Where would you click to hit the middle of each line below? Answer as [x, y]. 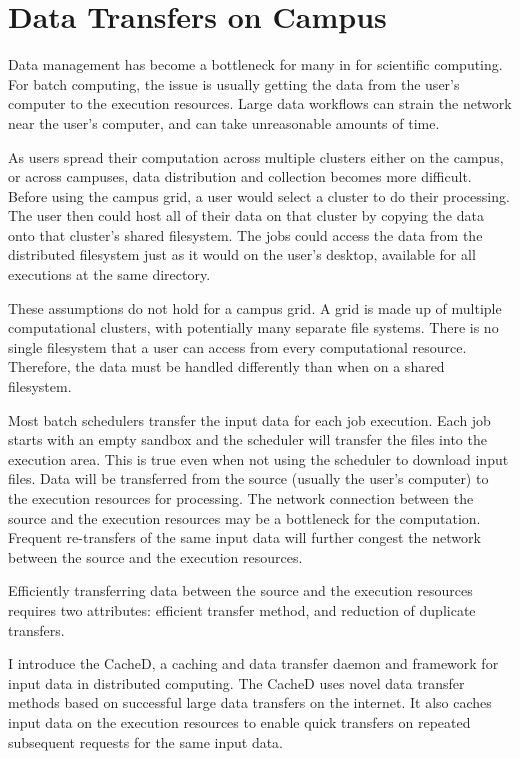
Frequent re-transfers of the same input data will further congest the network [244, 537]
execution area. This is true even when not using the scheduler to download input [258, 458]
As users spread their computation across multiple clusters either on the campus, [256, 156]
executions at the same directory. [109, 274]
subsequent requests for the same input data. [146, 741]
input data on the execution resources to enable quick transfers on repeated [239, 721]
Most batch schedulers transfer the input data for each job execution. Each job [249, 419]
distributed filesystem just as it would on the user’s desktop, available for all [242, 254]
